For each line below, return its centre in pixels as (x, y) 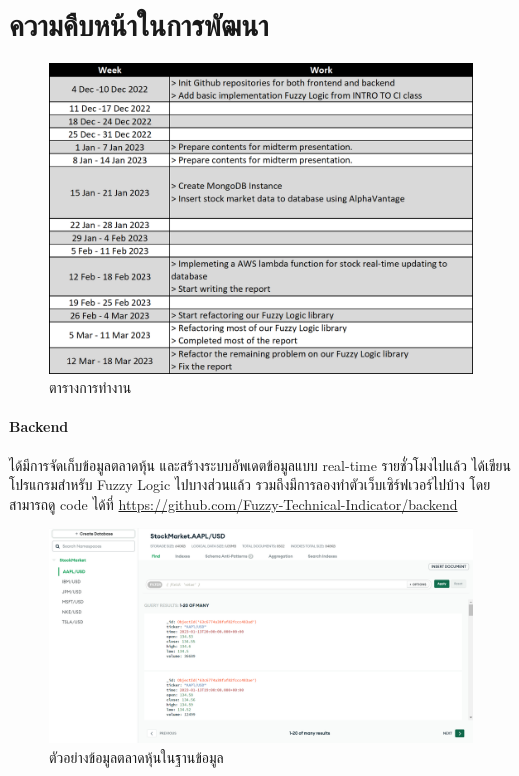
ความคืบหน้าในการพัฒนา (139, 24)
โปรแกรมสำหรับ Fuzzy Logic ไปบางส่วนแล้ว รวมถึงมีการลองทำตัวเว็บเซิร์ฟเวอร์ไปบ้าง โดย (250, 484)
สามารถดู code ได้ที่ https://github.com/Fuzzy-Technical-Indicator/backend (233, 503)
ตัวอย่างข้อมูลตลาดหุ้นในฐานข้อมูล (136, 756)
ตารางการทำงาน (90, 387)
